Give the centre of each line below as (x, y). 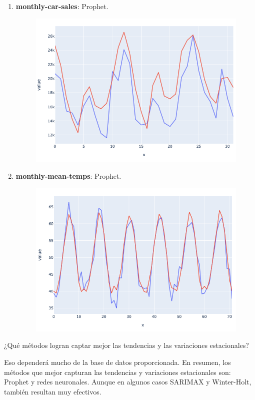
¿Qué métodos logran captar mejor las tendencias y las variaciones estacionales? (126, 345)
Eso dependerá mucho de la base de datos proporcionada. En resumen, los (117, 362)
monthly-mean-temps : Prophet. (68, 175)
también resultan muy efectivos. (53, 391)
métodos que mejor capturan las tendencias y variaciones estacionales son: (117, 372)
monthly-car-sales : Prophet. (62, 6)
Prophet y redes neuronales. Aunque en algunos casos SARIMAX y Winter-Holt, (128, 382)
